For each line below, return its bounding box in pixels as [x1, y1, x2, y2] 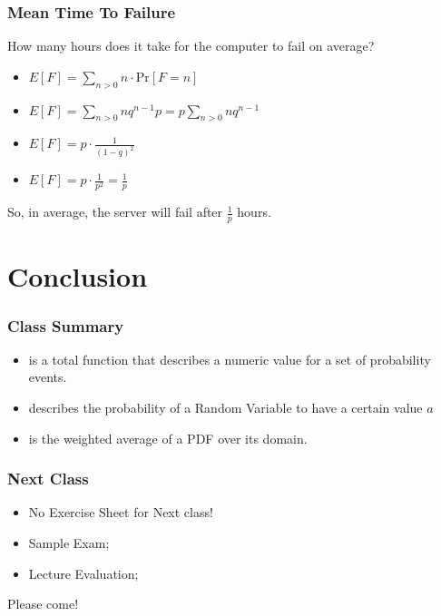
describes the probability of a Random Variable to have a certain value [28, 398, 423, 417]
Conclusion [7, 258, 148, 295]
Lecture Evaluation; [28, 563, 139, 582]
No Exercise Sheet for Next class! [28, 503, 213, 522]
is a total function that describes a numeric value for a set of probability [28, 349, 431, 368]
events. [28, 367, 67, 386]
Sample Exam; [28, 533, 110, 552]
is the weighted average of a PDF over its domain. [28, 428, 308, 447]
